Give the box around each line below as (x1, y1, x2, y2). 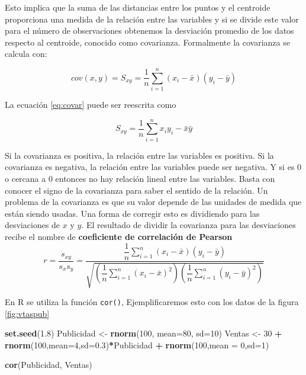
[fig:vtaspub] (5, 307, 50, 319)
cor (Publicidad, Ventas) (5, 358, 92, 371)
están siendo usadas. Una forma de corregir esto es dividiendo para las (5, 207, 260, 219)
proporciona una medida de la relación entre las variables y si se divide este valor (5, 12, 299, 25)
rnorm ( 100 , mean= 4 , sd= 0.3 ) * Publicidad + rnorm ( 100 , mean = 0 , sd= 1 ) (5, 338, 269, 351)
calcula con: (5, 47, 47, 60)
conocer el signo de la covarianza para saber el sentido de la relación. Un (5, 184, 268, 196)
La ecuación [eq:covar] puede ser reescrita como (5, 98, 176, 111)
